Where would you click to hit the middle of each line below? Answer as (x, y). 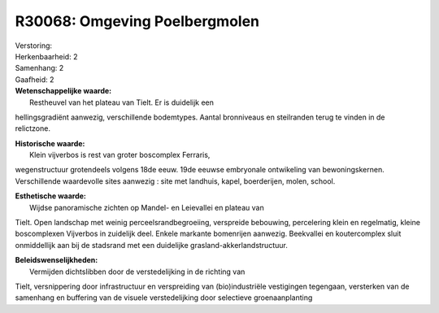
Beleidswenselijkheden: (57, 260)
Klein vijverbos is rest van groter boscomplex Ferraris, (120, 155)
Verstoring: (34, 46)
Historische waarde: (50, 143)
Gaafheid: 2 (35, 79)
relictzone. (33, 128)
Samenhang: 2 (39, 68)
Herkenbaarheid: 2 (46, 56)
